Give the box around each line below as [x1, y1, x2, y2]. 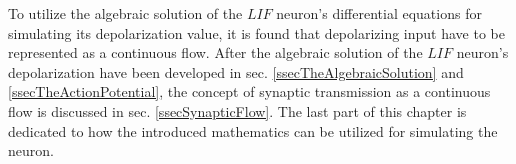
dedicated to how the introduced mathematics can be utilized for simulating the [8, 120, 498, 141]
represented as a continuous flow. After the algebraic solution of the [8, 42, 423, 63]
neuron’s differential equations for [276, 3, 482, 23]
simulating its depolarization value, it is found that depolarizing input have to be [8, 22, 505, 43]
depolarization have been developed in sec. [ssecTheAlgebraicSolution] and [8, 61, 464, 82]
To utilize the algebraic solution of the [8, 3, 243, 23]
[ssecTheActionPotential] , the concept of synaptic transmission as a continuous [8, 81, 491, 102]
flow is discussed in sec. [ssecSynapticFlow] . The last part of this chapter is [8, 100, 467, 121]
